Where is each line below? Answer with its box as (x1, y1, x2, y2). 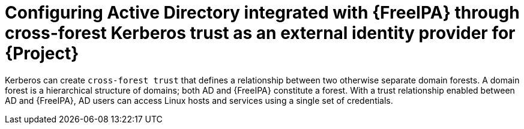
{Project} (5, 43, 79, 64)
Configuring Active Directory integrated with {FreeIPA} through (5, 2, 520, 23)
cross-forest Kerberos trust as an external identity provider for (5, 23, 516, 43)
